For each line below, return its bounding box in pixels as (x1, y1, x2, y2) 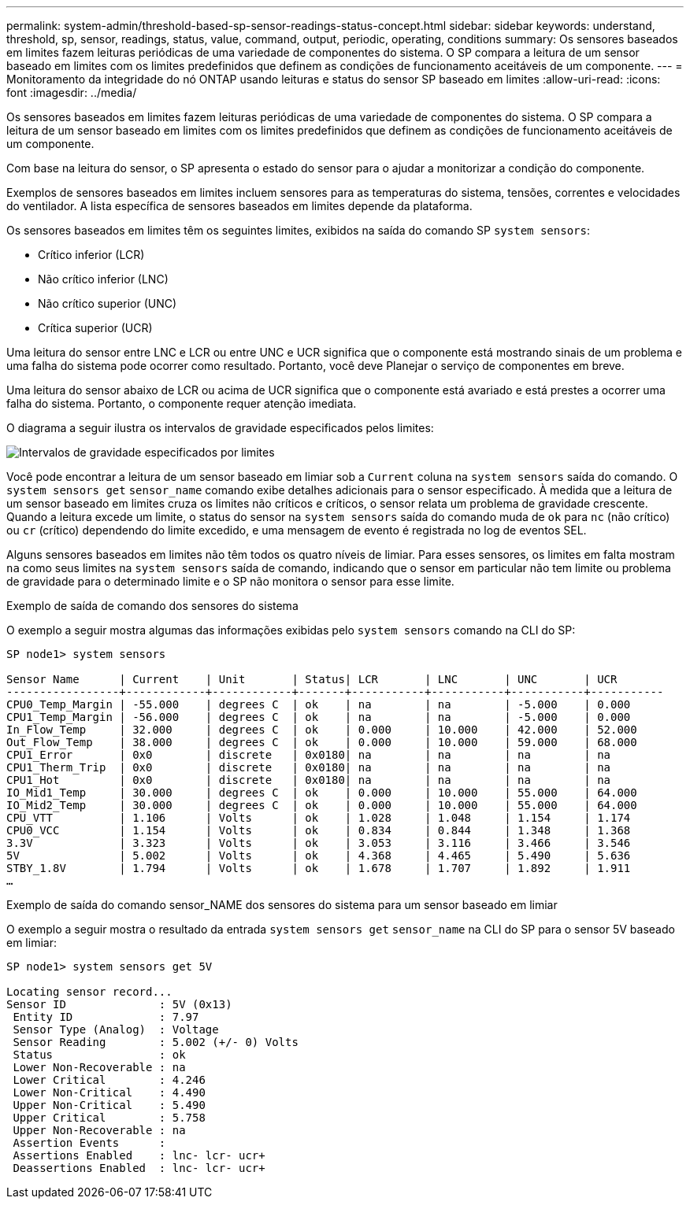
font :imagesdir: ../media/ (6, 86, 137, 99)
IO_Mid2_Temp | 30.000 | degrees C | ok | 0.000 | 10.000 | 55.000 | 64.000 (6, 799, 637, 811)
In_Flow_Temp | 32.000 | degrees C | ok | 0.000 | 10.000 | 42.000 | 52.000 (6, 723, 637, 736)
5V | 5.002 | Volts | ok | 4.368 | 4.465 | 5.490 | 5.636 (6, 849, 631, 862)
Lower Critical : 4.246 (13, 1074, 206, 1086)
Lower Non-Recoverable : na (13, 1061, 186, 1074)
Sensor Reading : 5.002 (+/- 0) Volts (13, 1036, 299, 1048)
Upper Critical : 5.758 (13, 1111, 206, 1124)
